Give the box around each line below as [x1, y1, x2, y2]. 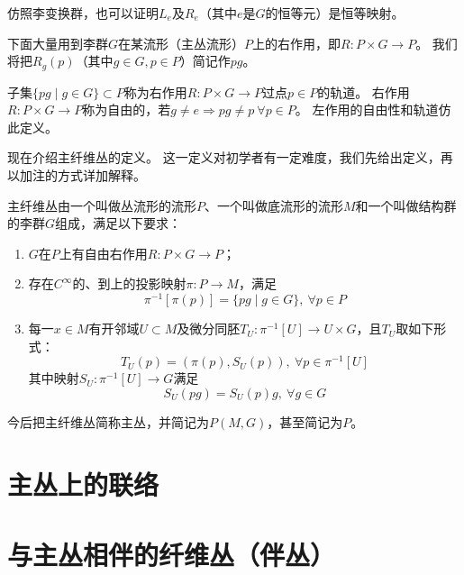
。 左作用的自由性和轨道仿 [295, 100, 451, 119]
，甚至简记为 [267, 412, 343, 431]
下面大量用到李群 [7, 33, 108, 52]
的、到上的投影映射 [72, 274, 187, 293]
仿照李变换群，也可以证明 [7, 4, 159, 22]
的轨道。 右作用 [317, 82, 410, 101]
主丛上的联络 [7, 465, 159, 502]
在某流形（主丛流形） [118, 33, 245, 52]
